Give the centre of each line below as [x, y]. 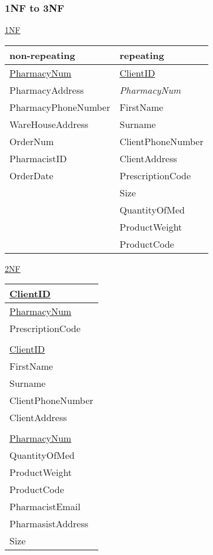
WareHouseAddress [49, 124]
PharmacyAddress [47, 90]
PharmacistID [38, 158]
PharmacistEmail [45, 507]
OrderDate [31, 175]
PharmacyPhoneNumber [60, 107]
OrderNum [32, 141]
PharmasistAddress [49, 524]
